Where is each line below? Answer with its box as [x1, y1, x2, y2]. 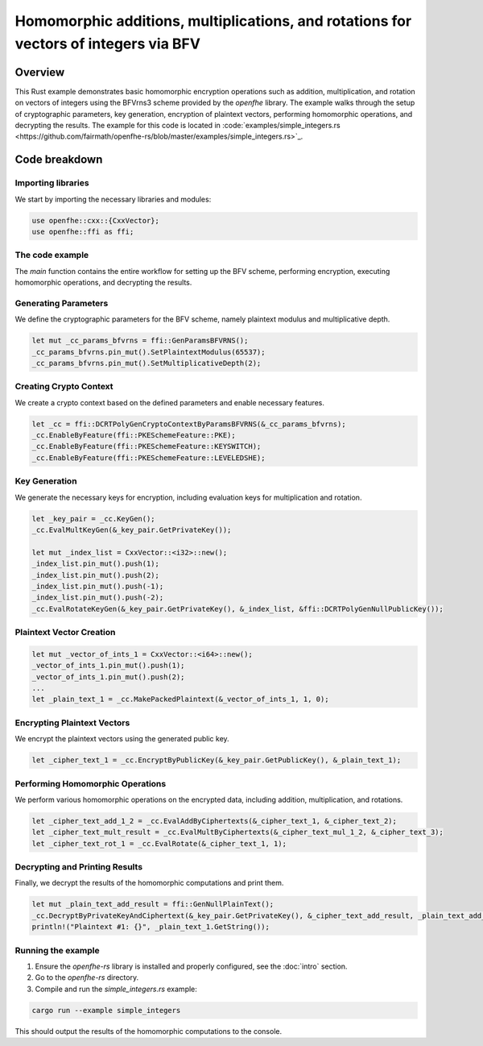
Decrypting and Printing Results [14, 861, 143, 872]
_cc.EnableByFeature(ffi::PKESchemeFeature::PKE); [31, 431, 237, 440]
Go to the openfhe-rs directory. [35, 973, 139, 982]
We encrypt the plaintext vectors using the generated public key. [14, 734, 229, 744]
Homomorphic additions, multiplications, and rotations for [14, 12, 412, 30]
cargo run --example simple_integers [31, 1006, 181, 1015]
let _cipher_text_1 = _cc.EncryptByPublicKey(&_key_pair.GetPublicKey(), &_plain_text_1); [31, 756, 402, 765]
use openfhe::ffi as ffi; [31, 226, 134, 236]
